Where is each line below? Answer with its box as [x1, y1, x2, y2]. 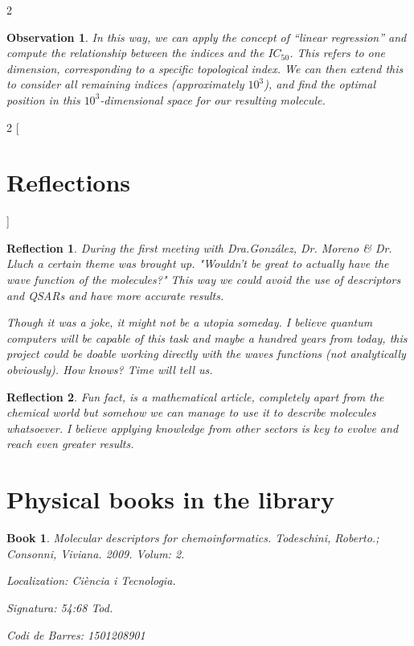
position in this [6, 91, 80, 108]
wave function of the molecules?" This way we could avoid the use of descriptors [6, 271, 401, 288]
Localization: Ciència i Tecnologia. [6, 572, 176, 589]
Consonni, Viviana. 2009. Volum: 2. [6, 545, 185, 562]
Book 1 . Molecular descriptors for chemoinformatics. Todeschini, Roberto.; [6, 529, 379, 546]
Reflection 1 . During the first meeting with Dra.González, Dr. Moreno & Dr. [6, 239, 392, 256]
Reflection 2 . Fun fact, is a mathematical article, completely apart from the [6, 388, 384, 405]
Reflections [6, 166, 131, 199]
